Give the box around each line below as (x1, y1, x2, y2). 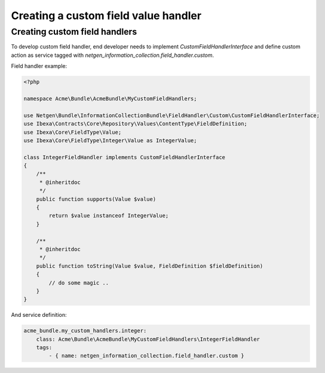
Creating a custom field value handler (11, 9, 202, 22)
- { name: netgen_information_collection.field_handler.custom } (48, 353, 244, 359)
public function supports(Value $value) (36, 195, 157, 203)
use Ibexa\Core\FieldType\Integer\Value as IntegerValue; (23, 137, 197, 143)
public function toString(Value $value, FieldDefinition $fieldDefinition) (36, 262, 263, 269)
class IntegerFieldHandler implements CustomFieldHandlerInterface (23, 154, 226, 161)
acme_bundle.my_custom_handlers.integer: (23, 328, 147, 334)
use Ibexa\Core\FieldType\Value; (23, 129, 122, 136)
